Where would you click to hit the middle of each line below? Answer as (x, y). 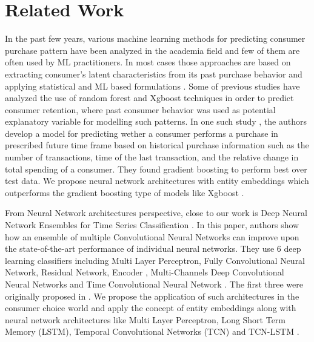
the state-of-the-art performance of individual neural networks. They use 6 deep (153, 248)
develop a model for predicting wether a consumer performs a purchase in (142, 133)
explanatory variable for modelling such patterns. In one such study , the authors (156, 121)
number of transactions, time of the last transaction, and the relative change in (152, 157)
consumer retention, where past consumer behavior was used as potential (140, 109)
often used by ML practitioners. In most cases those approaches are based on (148, 62)
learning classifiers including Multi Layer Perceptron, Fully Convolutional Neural (155, 260)
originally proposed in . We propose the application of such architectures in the (152, 296)
